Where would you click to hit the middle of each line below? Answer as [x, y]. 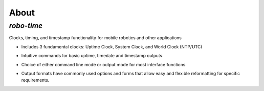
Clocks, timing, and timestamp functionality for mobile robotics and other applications [95, 38]
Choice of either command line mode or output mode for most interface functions [103, 64]
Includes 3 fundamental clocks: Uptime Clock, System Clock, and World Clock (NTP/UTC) [112, 46]
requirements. [35, 80]
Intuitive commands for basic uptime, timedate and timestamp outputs [92, 56]
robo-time [26, 26]
